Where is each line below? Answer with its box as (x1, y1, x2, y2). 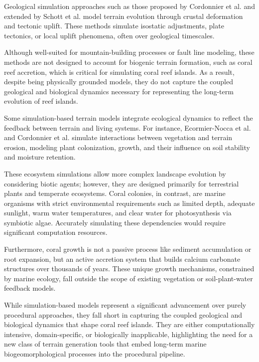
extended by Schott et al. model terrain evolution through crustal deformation (4, 10, 243, 21)
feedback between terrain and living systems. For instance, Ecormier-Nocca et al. (4, 122, 251, 133)
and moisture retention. (4, 152, 76, 162)
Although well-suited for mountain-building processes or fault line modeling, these (4, 47, 255, 57)
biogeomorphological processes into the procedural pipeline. (4, 349, 185, 359)
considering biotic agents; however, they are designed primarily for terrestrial (4, 178, 239, 188)
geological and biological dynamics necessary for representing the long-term (4, 86, 234, 96)
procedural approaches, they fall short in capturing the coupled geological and (4, 309, 242, 320)
